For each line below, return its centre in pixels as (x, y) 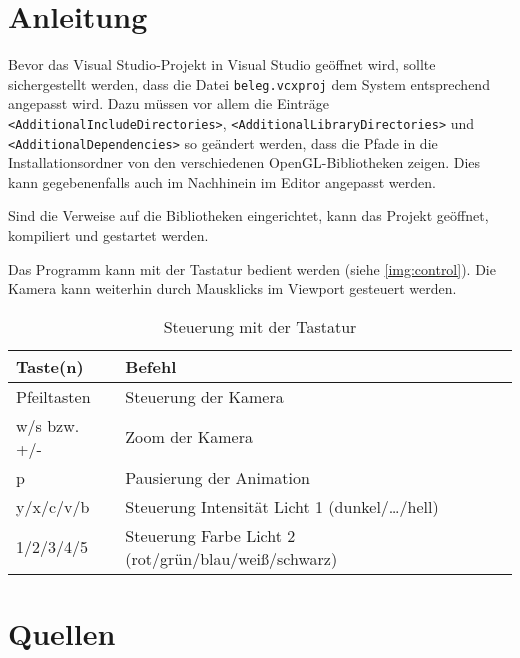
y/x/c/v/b (53, 506)
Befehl (151, 366)
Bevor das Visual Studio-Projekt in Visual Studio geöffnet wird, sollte (222, 64)
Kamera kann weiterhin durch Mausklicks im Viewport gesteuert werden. (232, 288)
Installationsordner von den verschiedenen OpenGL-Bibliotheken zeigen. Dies (244, 162)
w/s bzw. (48, 425)
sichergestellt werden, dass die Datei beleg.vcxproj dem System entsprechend (249, 83)
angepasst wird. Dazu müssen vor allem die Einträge (168, 103)
